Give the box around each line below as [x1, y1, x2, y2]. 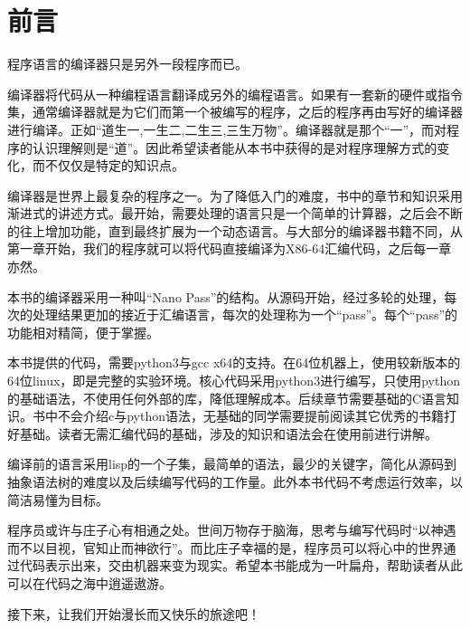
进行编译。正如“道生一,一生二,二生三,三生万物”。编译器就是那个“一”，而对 [7, 119, 447, 138]
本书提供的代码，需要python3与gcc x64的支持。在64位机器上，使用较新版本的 [7, 353, 461, 372]
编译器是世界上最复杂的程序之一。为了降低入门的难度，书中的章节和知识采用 [7, 186, 463, 205]
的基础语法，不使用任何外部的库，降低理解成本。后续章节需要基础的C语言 [7, 388, 447, 407]
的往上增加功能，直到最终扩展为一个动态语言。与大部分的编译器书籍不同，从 [7, 221, 463, 240]
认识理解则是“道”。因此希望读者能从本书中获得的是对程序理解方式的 [32, 138, 437, 157]
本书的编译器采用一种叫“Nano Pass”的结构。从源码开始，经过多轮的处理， [7, 287, 445, 306]
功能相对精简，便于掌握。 [7, 322, 159, 341]
